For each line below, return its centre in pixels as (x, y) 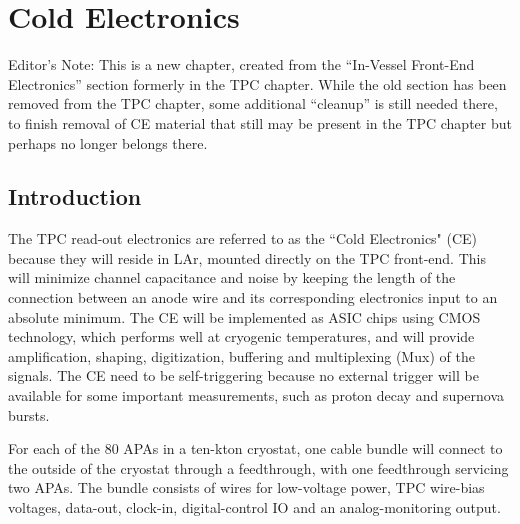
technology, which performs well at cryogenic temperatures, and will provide (241, 336)
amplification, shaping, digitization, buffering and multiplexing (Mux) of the (241, 355)
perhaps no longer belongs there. (108, 142)
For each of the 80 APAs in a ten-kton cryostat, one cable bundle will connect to (255, 448)
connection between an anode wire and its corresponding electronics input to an (253, 297)
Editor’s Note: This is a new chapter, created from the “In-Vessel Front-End (241, 64)
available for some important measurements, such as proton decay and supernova (256, 395)
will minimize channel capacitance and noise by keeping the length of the (232, 277)
